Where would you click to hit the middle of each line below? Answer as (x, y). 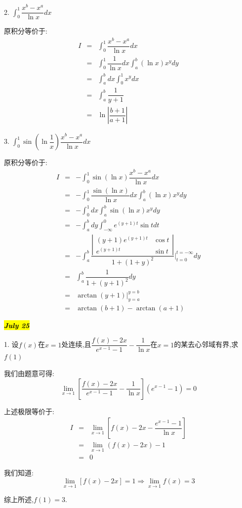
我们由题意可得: (29, 373)
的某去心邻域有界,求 (206, 344)
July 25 (17, 325)
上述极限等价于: (29, 411)
